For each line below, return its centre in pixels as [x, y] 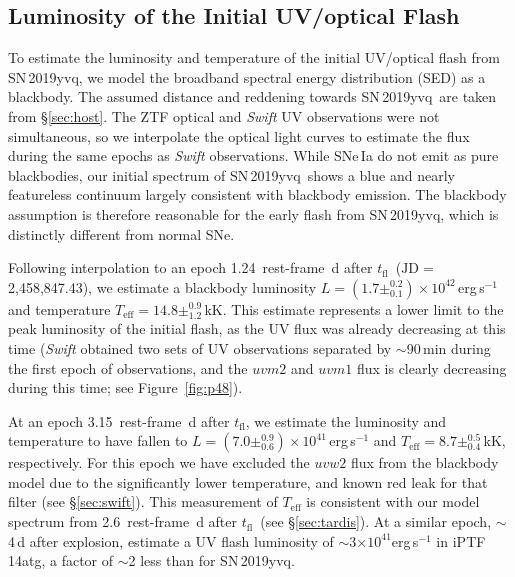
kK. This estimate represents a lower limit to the [354, 308]
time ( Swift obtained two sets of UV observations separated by [200, 347]
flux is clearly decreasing [431, 367]
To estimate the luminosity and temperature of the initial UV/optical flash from [254, 57]
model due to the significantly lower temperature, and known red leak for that [248, 481]
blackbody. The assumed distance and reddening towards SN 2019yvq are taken [252, 96]
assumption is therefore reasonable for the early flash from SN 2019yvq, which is [253, 213]
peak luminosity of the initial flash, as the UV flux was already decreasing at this [257, 328]
